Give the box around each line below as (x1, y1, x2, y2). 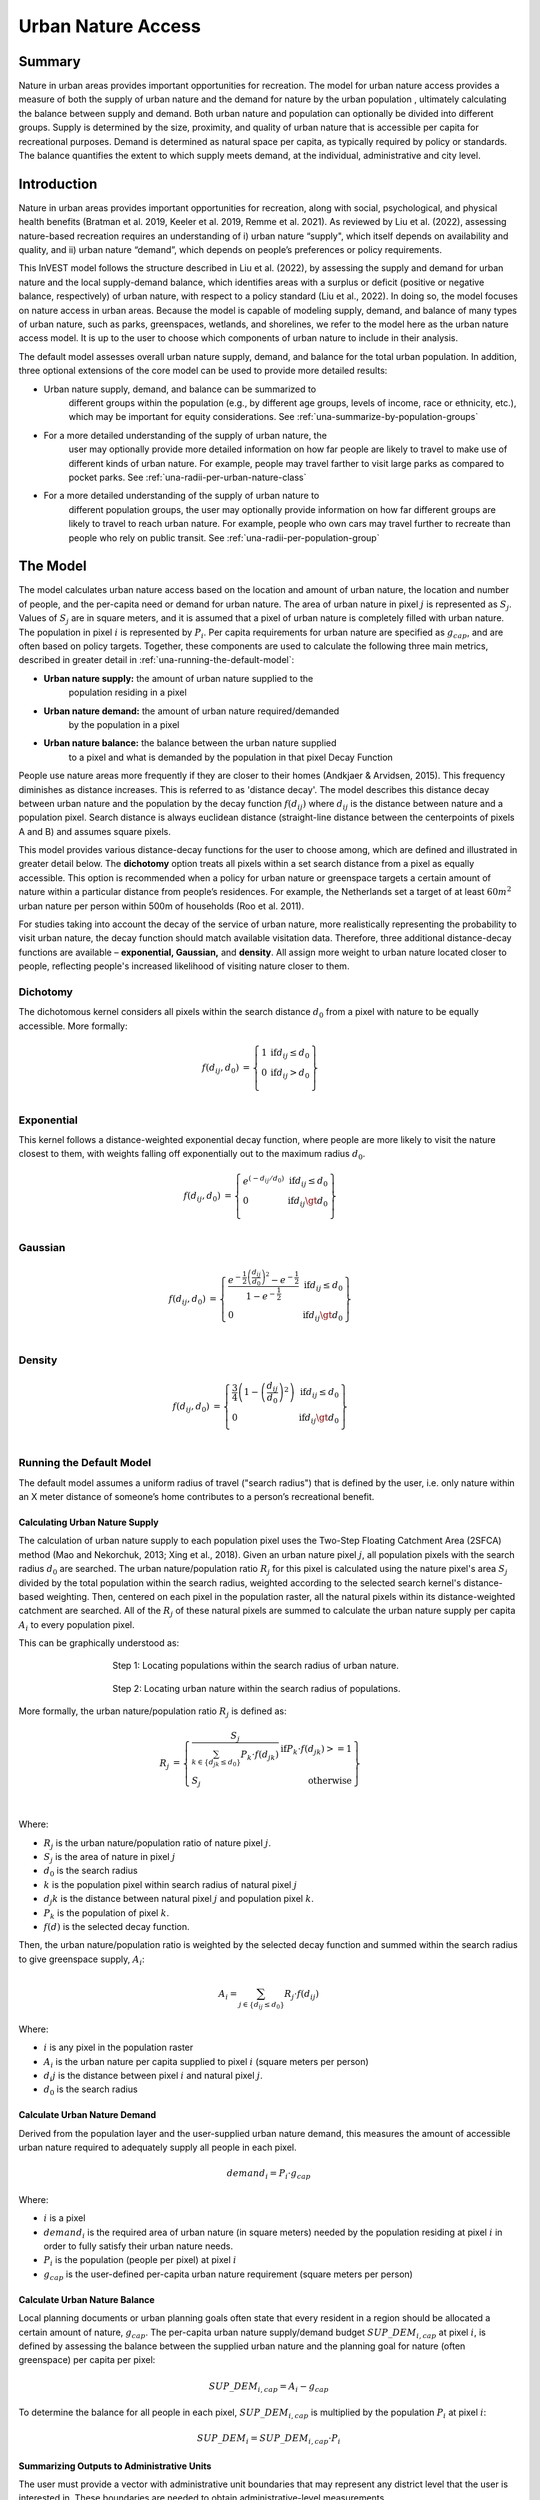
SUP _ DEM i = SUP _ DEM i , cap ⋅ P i (196, 2433, 341, 2447)
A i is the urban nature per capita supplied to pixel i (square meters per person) (43, 2055, 369, 2070)
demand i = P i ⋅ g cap (226, 2168, 312, 2182)
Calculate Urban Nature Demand (18, 2109, 157, 2121)
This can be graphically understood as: (18, 1637, 180, 1649)
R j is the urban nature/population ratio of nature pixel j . (43, 1836, 272, 1851)
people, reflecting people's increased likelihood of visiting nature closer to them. (18, 960, 350, 972)
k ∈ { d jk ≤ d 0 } (191, 1758, 242, 1769)
